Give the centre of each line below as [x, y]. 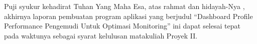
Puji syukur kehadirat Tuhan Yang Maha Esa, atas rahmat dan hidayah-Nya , [124, 6]
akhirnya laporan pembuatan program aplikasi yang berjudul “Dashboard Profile [128, 16]
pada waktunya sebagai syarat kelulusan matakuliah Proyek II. [101, 35]
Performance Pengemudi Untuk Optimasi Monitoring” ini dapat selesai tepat [122, 26]
